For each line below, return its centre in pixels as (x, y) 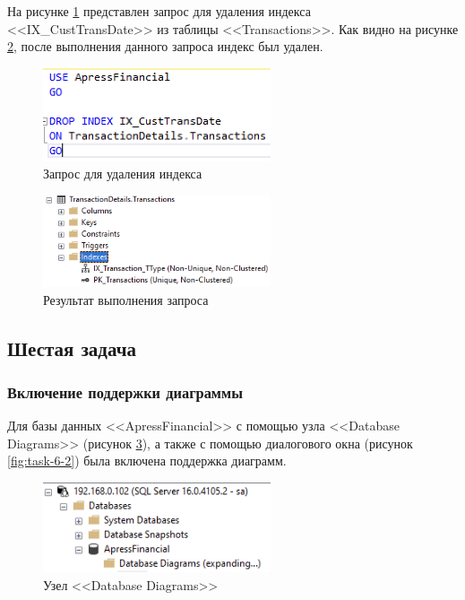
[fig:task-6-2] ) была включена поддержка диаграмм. (147, 461)
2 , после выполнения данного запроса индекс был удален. (165, 46)
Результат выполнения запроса (126, 299)
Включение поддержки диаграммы (125, 391)
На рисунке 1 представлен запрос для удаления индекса (159, 11)
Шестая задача (72, 348)
